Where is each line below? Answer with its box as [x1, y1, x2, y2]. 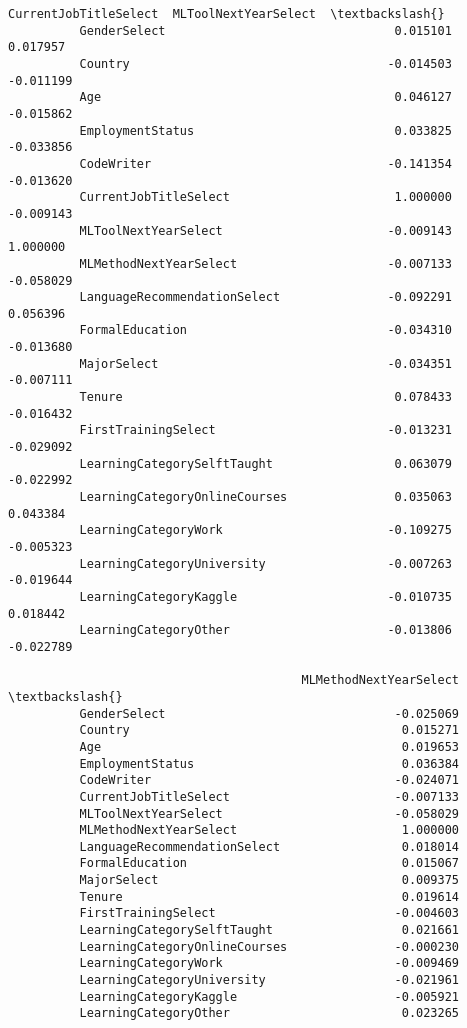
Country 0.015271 [79, 723, 460, 738]
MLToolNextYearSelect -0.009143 [79, 223, 452, 238]
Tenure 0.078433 [79, 390, 452, 405]
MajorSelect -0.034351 [79, 356, 452, 371]
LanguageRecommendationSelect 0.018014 [79, 839, 460, 854]
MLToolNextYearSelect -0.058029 [79, 806, 460, 821]
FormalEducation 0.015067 [79, 856, 460, 871]
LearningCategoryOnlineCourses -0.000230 [79, 939, 460, 954]
